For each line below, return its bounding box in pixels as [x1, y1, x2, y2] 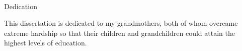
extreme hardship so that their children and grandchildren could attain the [4, 27, 235, 38]
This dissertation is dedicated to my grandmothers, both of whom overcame [4, 18, 238, 28]
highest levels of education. [4, 37, 87, 48]
